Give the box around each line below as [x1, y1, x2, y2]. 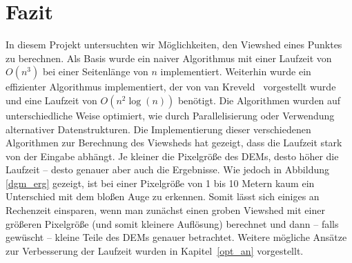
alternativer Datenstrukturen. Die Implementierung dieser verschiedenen [6, 121, 311, 136]
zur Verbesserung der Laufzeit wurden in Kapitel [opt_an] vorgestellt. [6, 243, 304, 257]
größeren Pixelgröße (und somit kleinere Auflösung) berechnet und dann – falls [6, 216, 339, 231]
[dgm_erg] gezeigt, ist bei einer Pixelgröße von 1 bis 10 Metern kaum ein [6, 175, 315, 190]
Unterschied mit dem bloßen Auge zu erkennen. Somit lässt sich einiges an [6, 189, 320, 204]
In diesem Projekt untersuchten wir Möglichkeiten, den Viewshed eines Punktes [6, 37, 342, 52]
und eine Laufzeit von [6, 92, 97, 107]
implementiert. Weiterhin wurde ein [160, 64, 311, 79]
